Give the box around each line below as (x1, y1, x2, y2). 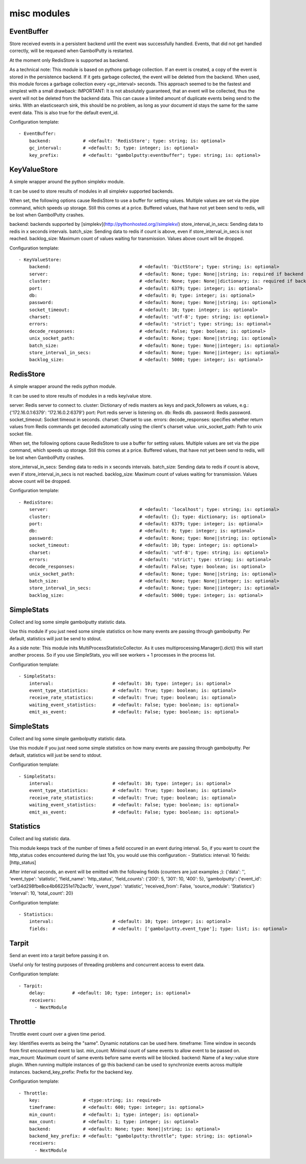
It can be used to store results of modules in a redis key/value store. (9, 392, 152, 399)
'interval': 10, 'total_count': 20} (9, 890, 73, 896)
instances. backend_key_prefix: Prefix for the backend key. (9, 1068, 134, 1075)
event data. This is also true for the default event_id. (9, 109, 119, 115)
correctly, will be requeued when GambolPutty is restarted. (9, 48, 134, 54)
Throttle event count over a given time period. (9, 1031, 106, 1037)
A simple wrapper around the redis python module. (9, 383, 117, 389)
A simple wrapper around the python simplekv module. (9, 179, 125, 185)
